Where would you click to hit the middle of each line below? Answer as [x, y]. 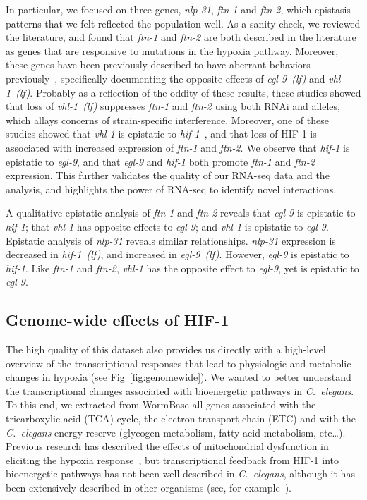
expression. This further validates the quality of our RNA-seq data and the [168, 175]
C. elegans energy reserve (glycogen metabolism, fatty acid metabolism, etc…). [176, 432]
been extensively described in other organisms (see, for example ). [149, 488]
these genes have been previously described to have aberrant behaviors [158, 65]
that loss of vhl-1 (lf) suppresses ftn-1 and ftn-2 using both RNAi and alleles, [173, 106]
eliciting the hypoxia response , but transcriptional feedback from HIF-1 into [172, 459]
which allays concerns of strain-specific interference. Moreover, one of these [167, 120]
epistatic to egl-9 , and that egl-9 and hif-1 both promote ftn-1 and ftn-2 [160, 161]
